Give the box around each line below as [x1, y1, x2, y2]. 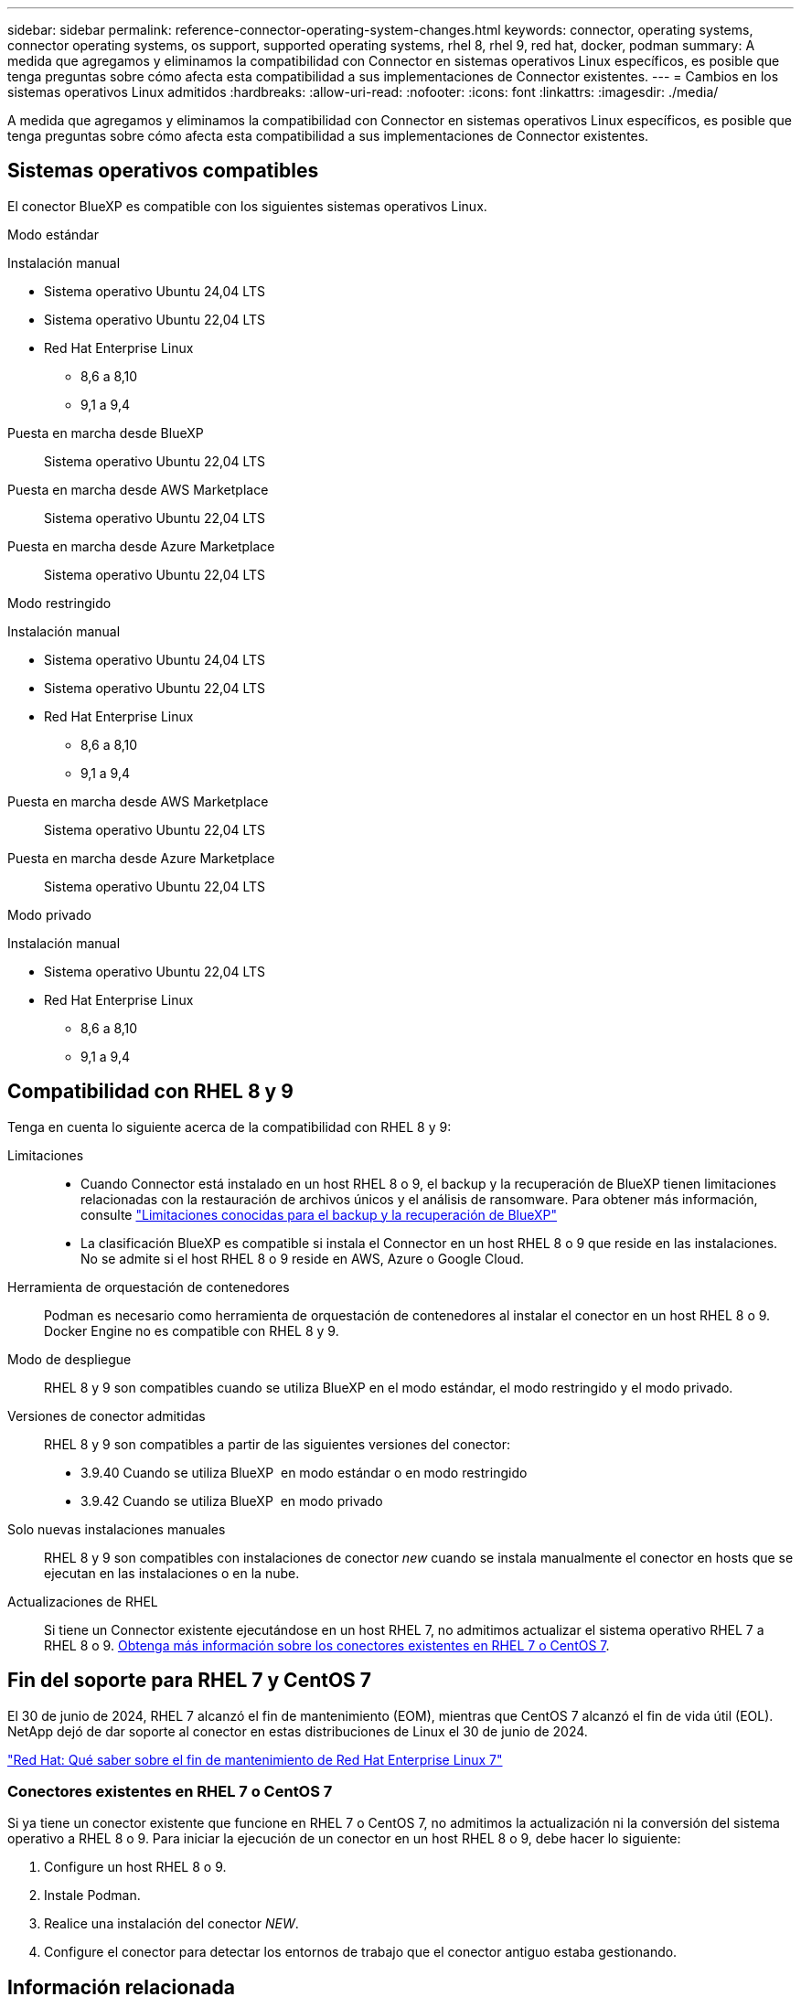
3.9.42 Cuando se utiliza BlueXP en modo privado [80, 1492, 383, 1509]
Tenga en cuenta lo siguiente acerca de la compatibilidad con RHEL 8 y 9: [7, 1118, 452, 1135]
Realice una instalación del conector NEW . [44, 1916, 299, 1932]
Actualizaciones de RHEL [7, 1593, 158, 1609]
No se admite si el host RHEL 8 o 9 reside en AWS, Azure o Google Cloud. [80, 1250, 525, 1266]
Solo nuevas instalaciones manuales [7, 1521, 226, 1537]
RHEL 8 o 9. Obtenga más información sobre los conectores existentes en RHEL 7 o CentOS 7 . [44, 1637, 610, 1653]
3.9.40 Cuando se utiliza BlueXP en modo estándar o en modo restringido [80, 1464, 528, 1480]
